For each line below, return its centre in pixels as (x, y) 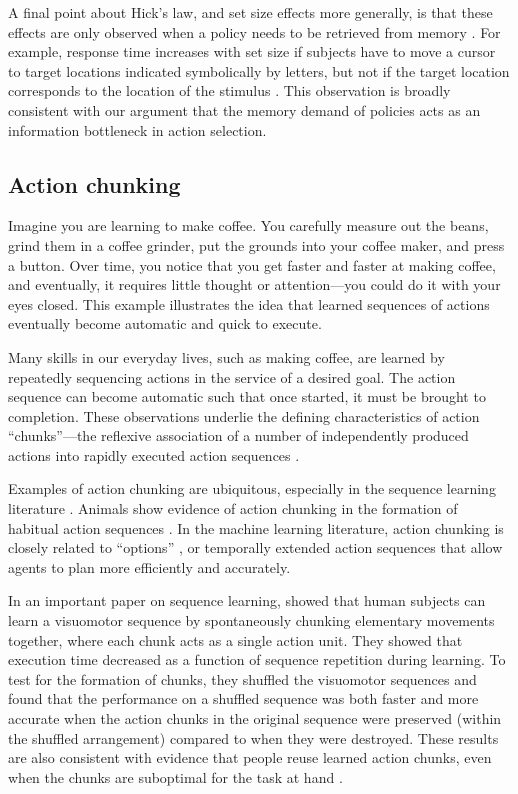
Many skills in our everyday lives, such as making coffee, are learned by (226, 356)
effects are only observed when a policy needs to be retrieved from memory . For (254, 31)
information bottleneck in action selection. (137, 129)
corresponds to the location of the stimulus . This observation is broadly (229, 90)
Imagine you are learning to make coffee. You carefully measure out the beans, (248, 225)
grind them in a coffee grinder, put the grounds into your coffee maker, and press (256, 244)
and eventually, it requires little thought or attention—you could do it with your (254, 284)
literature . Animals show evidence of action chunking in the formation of (233, 508)
